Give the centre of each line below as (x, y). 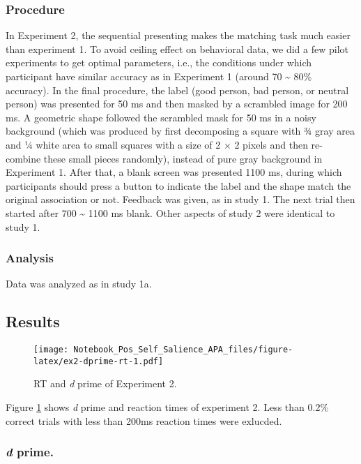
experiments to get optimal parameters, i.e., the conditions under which (159, 62)
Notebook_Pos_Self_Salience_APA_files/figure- (183, 350)
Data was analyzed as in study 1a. (79, 284)
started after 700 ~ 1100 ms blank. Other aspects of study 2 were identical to (170, 212)
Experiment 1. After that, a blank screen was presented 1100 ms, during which (174, 172)
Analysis (30, 258)
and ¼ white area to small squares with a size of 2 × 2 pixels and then (157, 144)
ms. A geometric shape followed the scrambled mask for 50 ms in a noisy (161, 117)
